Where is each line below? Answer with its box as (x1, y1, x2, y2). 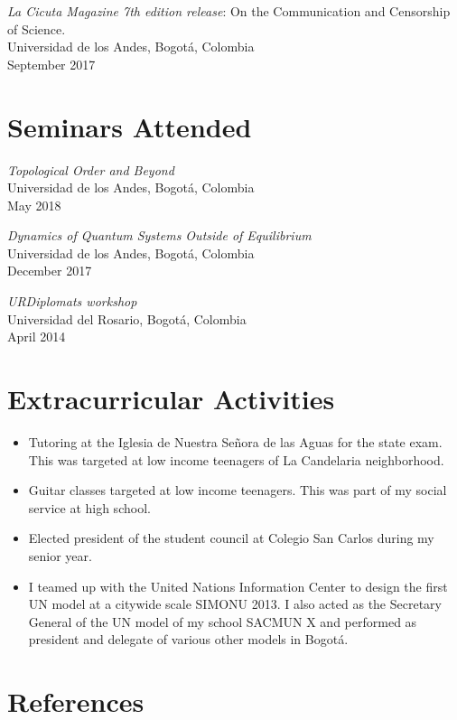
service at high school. (28, 498, 151, 517)
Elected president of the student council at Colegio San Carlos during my (28, 528, 434, 547)
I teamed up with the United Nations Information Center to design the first (28, 576, 448, 595)
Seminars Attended (7, 108, 252, 145)
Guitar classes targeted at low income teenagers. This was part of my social (28, 481, 447, 500)
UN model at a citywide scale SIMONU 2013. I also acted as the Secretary (28, 594, 442, 613)
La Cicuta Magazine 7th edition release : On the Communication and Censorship (7, 2, 451, 20)
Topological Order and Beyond (7, 160, 174, 179)
